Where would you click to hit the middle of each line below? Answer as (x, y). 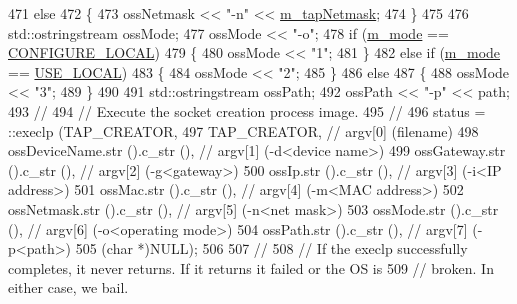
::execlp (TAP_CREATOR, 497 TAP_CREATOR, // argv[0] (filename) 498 (243, 130)
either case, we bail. (68, 287)
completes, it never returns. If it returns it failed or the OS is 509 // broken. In (251, 267)
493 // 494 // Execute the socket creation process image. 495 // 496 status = (247, 110)
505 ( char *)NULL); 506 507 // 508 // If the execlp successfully (271, 248)
